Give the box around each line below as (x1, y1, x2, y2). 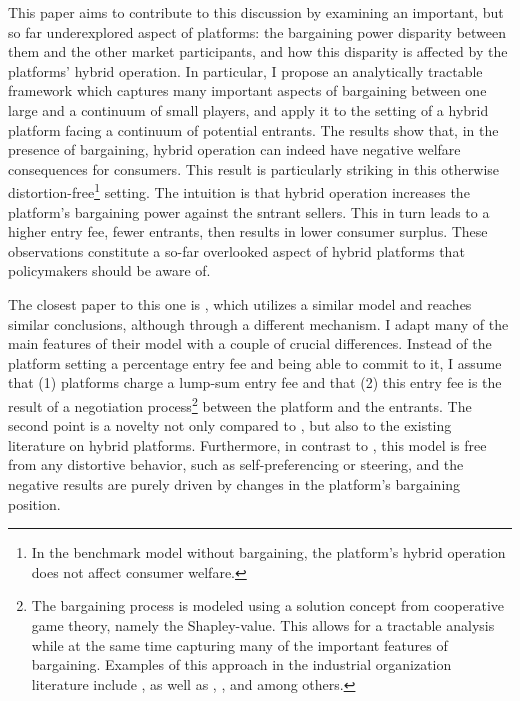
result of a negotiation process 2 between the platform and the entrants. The (8, 392, 472, 416)
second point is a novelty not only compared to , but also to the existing (8, 415, 452, 436)
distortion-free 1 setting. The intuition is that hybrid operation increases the (8, 179, 470, 202)
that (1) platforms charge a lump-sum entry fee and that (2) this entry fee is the (8, 372, 502, 393)
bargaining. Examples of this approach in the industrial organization (31, 654, 452, 675)
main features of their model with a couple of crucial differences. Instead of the (8, 333, 492, 354)
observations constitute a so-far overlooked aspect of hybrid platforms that (8, 240, 465, 261)
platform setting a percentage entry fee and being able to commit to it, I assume (8, 352, 502, 373)
